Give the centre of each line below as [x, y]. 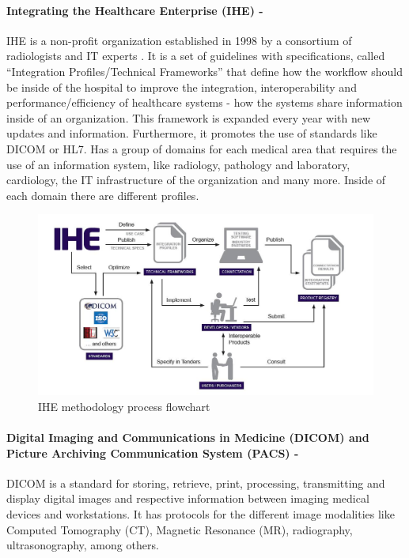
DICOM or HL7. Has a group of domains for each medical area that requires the [202, 148]
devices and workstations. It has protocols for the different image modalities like [201, 514]
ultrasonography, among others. [83, 545]
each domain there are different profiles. [103, 195]
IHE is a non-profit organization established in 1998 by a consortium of [179, 40]
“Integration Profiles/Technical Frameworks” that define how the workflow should [204, 71]
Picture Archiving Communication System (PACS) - [153, 452]
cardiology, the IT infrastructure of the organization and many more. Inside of [196, 180]
